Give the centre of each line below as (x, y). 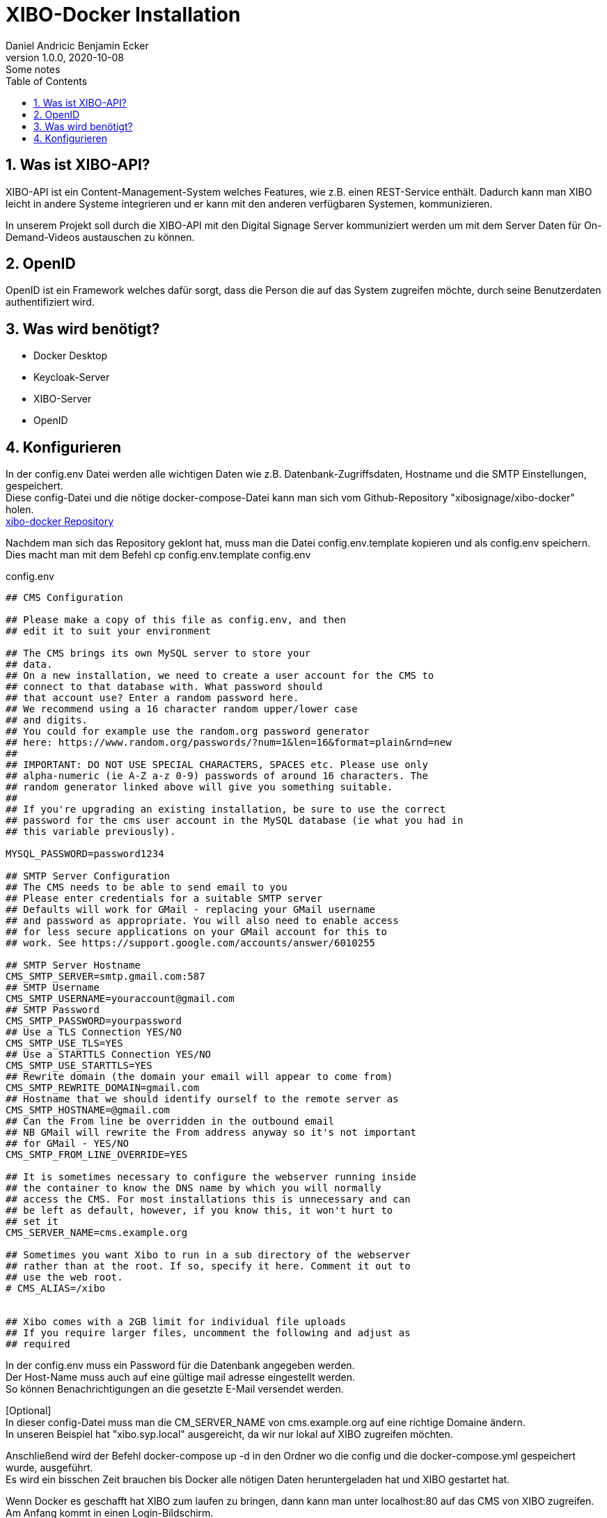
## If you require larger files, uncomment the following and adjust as (208, 1333)
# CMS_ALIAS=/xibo (56, 1289)
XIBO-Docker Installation (123, 15)
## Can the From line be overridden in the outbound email (170, 1121)
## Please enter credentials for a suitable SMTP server (164, 899)
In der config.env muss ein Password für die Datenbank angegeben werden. (180, 1366)
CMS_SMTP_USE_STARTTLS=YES (79, 1066)
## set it (32, 1222)
